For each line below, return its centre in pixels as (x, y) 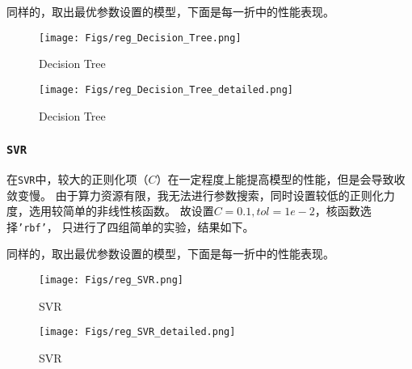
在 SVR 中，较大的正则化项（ (78, 178)
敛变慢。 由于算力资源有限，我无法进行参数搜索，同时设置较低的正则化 (195, 195)
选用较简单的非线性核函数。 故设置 (121, 211)
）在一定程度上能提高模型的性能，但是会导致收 (281, 178)
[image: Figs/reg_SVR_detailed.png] (137, 332)
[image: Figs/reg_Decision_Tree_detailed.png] (166, 89)
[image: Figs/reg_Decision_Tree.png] (140, 38)
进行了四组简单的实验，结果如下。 (164, 226)
